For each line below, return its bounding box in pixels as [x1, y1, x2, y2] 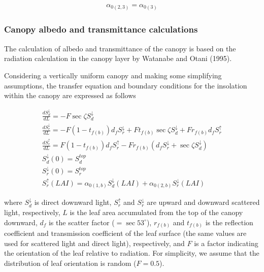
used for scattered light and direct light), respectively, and [4, 237, 185, 248]
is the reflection [205, 217, 253, 227]
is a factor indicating [194, 237, 258, 248]
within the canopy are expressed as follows [4, 90, 136, 101]
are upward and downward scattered [147, 197, 260, 207]
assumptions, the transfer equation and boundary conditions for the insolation [4, 80, 247, 90]
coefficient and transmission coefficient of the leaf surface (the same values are [4, 228, 247, 238]
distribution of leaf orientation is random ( [4, 257, 137, 268]
